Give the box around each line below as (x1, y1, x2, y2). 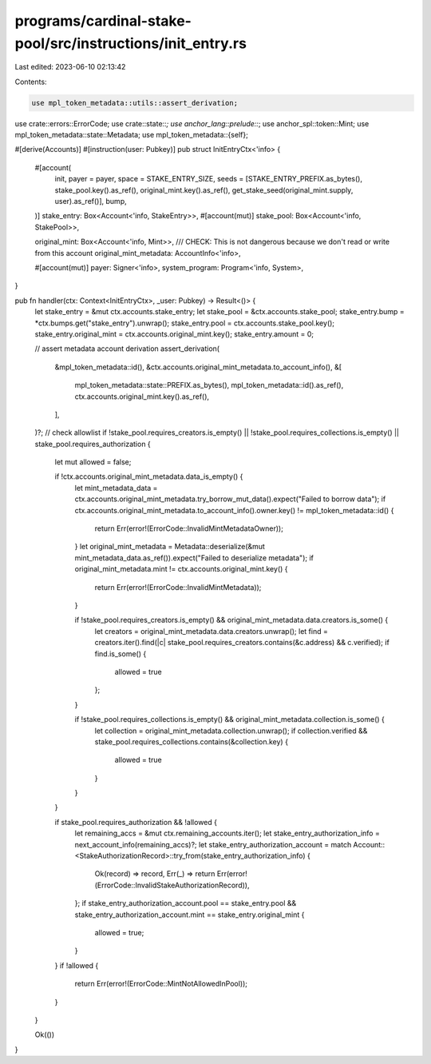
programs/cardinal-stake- (14, 12, 192, 30)
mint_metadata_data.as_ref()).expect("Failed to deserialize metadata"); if (74, 552, 314, 563)
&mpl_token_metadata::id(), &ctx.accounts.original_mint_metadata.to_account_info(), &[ (54, 362, 342, 372)
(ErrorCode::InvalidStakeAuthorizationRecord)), (94, 880, 250, 890)
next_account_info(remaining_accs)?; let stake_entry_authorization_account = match (74, 839, 352, 849)
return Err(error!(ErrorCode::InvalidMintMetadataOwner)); (94, 524, 283, 533)
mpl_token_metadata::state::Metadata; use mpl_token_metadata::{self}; (14, 130, 249, 140)
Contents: (14, 77, 47, 86)
